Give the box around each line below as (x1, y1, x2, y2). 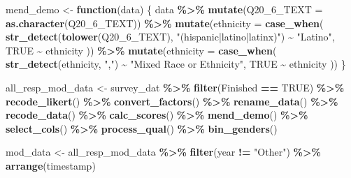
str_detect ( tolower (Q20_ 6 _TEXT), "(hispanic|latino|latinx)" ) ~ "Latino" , (6, 29, 335, 44)
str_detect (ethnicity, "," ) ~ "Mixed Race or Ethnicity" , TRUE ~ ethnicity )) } (6, 57, 346, 71)
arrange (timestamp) (6, 158, 96, 172)
